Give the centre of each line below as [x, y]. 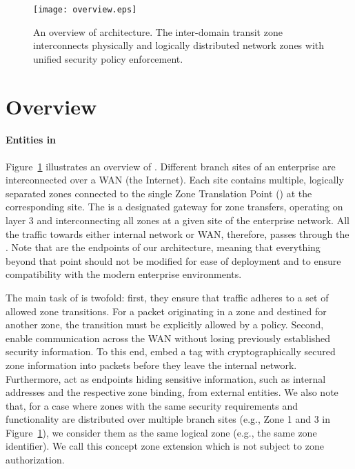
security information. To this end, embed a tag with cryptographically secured [171, 351]
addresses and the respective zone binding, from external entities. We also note [172, 392]
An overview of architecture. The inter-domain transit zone [158, 31]
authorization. [35, 460]
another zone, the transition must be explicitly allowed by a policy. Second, [165, 325]
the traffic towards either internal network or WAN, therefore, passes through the [177, 233]
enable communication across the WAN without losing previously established [168, 338]
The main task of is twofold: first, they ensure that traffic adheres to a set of [167, 297]
